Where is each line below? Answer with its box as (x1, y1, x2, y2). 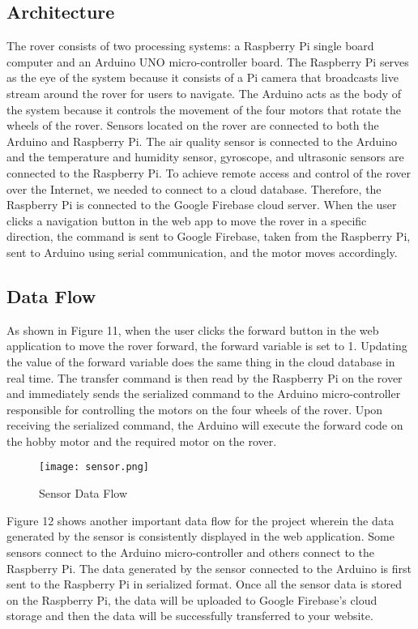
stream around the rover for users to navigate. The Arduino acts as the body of (6, 84, 402, 101)
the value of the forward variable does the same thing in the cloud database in (6, 353, 395, 370)
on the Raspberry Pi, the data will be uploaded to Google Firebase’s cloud (6, 591, 377, 608)
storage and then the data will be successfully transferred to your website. (6, 607, 373, 624)
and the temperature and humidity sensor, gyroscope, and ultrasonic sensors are (6, 148, 404, 165)
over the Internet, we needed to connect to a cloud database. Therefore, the (6, 180, 382, 197)
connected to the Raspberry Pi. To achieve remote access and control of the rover (6, 164, 411, 181)
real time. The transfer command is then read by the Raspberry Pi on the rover (6, 369, 403, 386)
